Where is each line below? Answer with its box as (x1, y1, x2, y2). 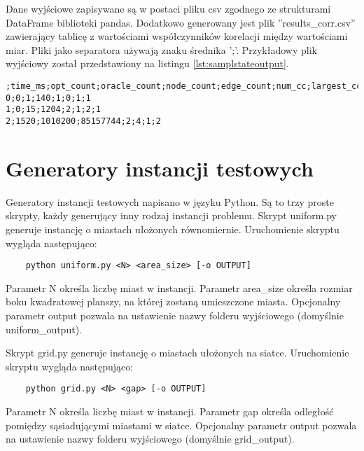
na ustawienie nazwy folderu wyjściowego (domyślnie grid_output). (6, 431, 295, 446)
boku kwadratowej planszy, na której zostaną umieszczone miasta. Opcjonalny (6, 294, 341, 309)
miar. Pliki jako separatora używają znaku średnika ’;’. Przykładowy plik (6, 42, 317, 57)
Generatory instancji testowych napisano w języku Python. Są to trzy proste (6, 194, 334, 209)
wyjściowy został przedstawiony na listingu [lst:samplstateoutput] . (6, 56, 289, 71)
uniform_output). (6, 321, 82, 336)
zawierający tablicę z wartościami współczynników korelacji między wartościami (6, 29, 348, 43)
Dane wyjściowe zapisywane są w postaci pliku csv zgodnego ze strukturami (6, 1, 331, 15)
